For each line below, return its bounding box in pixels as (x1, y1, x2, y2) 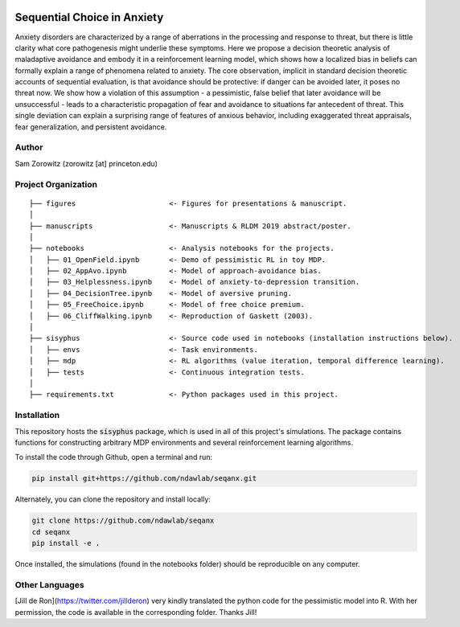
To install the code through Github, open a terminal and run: (14, 453, 213, 462)
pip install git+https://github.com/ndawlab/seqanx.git (31, 474, 257, 483)
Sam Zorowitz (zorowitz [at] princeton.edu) (14, 158, 158, 168)
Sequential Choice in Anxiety (14, 10, 164, 24)
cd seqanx (31, 527, 71, 536)
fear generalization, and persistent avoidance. (14, 121, 167, 132)
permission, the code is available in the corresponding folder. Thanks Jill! (14, 607, 257, 617)
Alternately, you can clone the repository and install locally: (14, 494, 211, 504)
